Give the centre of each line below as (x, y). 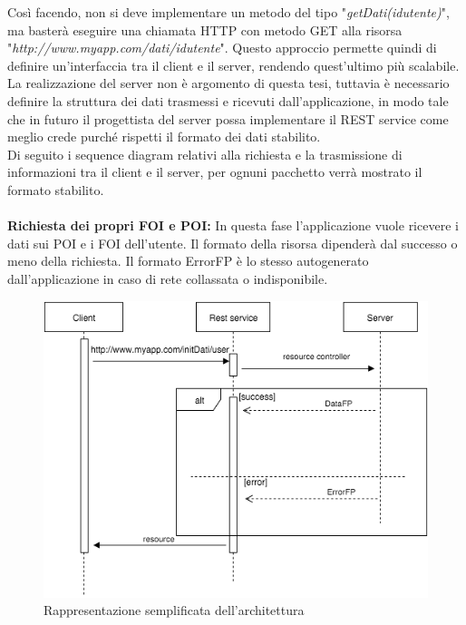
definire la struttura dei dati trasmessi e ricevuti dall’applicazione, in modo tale (228, 100)
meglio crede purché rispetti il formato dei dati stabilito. (164, 137)
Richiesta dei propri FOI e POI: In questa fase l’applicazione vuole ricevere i (233, 225)
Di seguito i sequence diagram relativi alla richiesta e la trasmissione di (205, 154)
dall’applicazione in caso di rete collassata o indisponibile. (168, 278)
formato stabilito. (56, 189)
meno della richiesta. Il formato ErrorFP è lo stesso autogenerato (188, 261)
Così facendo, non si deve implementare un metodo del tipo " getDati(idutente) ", (228, 12)
